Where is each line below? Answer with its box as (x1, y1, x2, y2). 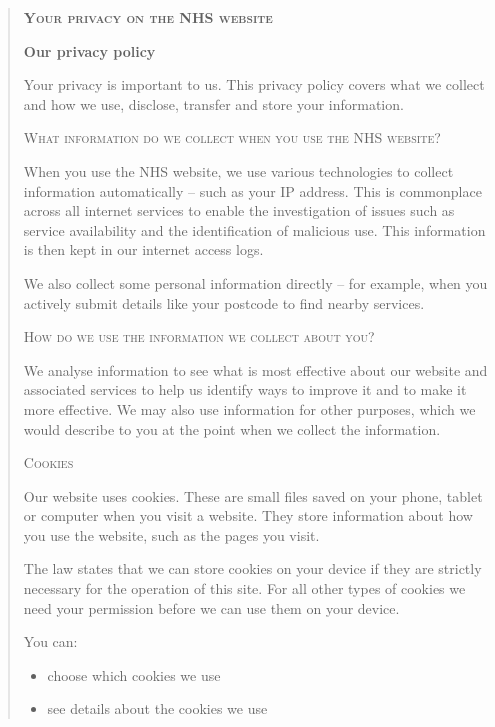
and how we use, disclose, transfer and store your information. (23, 93, 404, 114)
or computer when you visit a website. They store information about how (23, 505, 473, 526)
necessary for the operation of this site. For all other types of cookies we (23, 578, 466, 599)
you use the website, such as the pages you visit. (23, 524, 320, 545)
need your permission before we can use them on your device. (23, 597, 400, 618)
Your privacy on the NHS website (23, 7, 273, 27)
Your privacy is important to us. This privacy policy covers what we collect (23, 74, 485, 95)
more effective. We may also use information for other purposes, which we (23, 398, 476, 419)
